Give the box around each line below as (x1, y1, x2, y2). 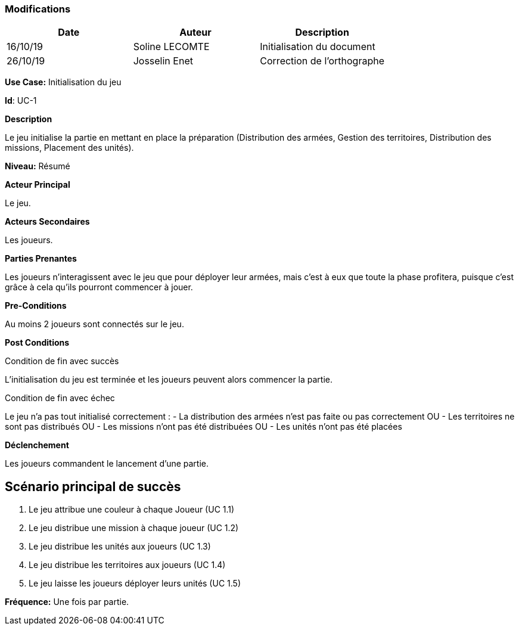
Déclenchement (5, 440, 69, 451)
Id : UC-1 (5, 95, 37, 106)
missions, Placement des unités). (5, 142, 134, 153)
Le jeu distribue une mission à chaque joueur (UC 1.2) (29, 523, 239, 533)
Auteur (179, 26, 212, 39)
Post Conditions (5, 337, 70, 348)
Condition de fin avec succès (5, 356, 119, 367)
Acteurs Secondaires (5, 216, 90, 227)
